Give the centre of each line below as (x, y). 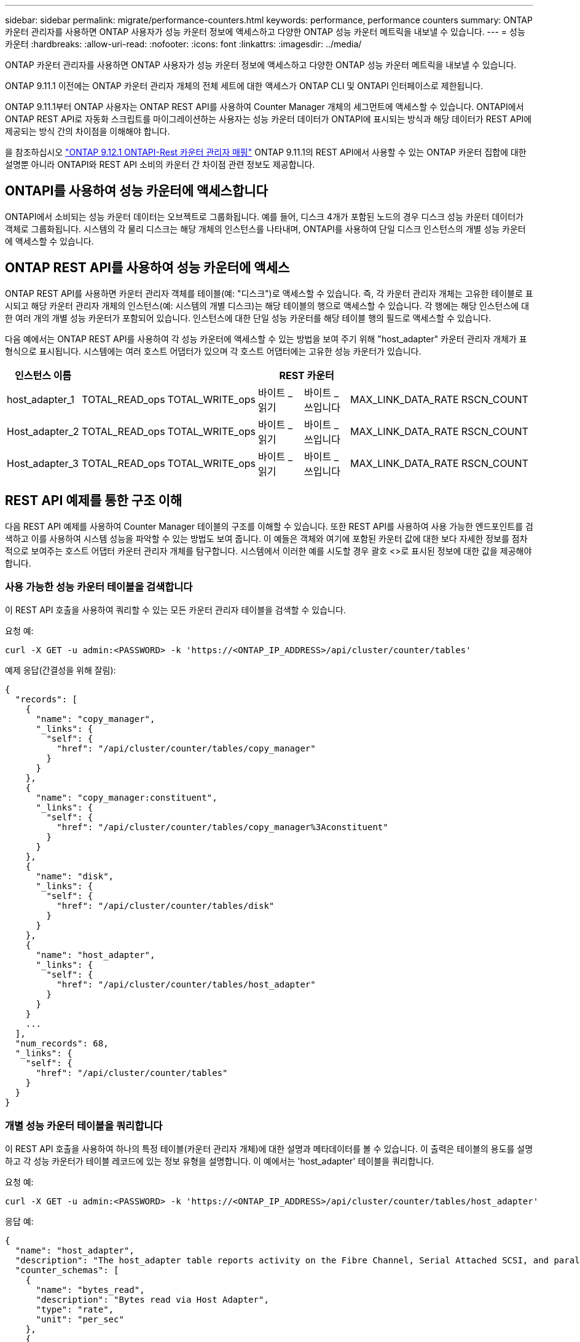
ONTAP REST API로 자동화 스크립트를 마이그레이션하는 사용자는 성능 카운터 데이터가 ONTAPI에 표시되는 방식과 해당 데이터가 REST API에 (268, 119)
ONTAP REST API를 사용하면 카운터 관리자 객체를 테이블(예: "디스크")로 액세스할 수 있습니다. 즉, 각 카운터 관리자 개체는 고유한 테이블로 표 (269, 293)
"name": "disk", (75, 877)
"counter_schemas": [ (67, 1270)
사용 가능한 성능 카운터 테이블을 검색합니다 (99, 587)
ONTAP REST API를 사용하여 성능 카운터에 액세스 (147, 268)
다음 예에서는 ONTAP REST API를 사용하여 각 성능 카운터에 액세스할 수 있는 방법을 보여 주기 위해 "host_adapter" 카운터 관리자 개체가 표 (266, 339)
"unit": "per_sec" (80, 1320)
